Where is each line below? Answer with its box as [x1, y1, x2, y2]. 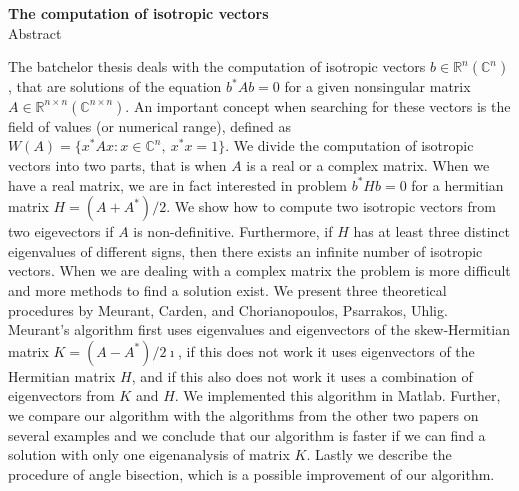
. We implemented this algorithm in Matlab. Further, [174, 385, 501, 406]
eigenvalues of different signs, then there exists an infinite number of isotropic [8, 240, 483, 261]
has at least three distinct [353, 221, 511, 242]
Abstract [8, 22, 62, 43]
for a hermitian [411, 174, 504, 195]
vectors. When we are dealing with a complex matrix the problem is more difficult [8, 260, 511, 281]
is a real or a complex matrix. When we [246, 154, 490, 175]
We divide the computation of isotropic [233, 135, 474, 156]
